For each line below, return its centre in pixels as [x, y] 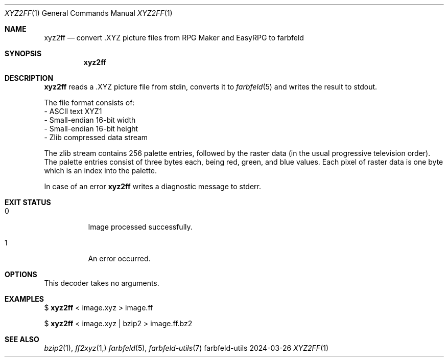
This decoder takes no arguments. [102, 283]
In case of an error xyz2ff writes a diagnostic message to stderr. [152, 186]
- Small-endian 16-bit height [91, 129]
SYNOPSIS [23, 53]
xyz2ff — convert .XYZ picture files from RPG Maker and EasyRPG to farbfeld [174, 38]
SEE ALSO [22, 339]
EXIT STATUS [28, 202]
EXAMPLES [24, 299]
